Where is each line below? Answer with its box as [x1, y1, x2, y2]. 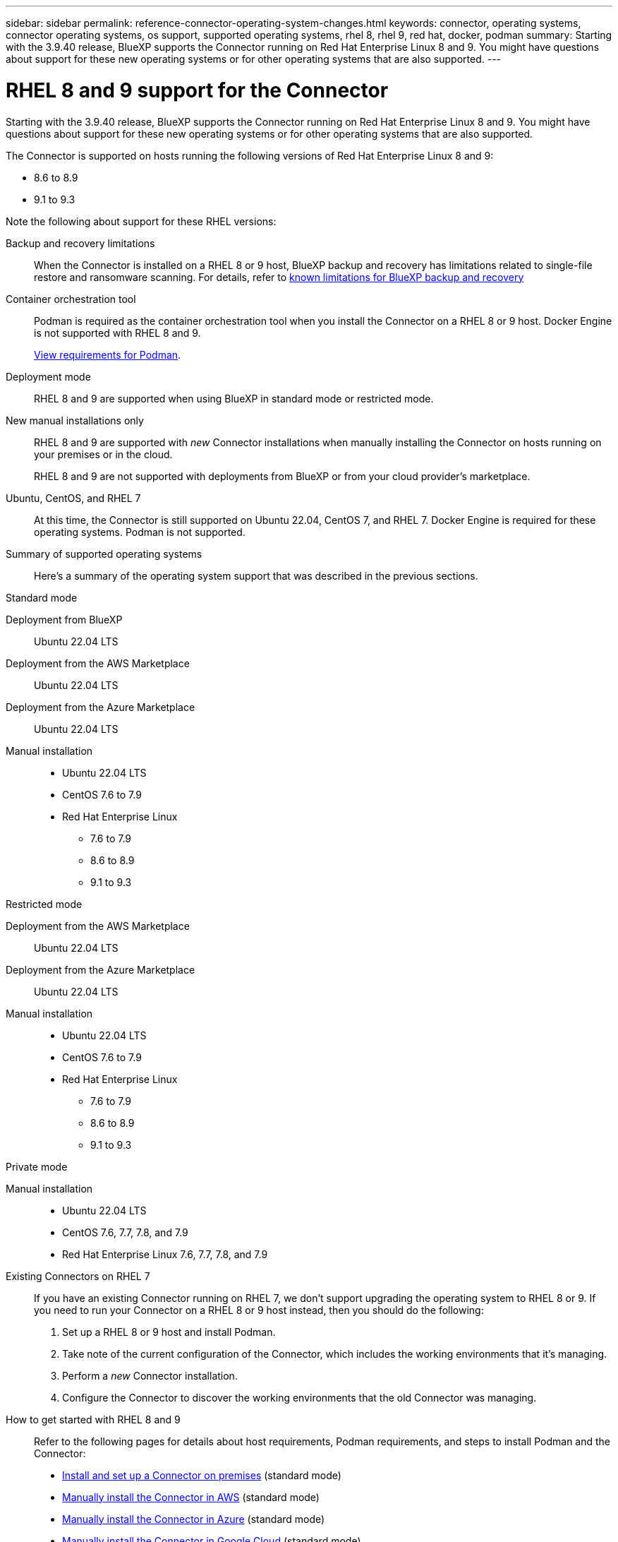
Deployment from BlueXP [6, 613, 123, 626]
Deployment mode [6, 370, 91, 383]
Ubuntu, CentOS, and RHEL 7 [6, 491, 141, 504]
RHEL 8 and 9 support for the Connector [6, 78, 389, 102]
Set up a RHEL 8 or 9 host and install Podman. [62, 1325, 276, 1338]
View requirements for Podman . [34, 348, 181, 361]
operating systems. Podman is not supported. [34, 525, 246, 538]
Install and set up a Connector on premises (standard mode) [62, 1469, 341, 1481]
